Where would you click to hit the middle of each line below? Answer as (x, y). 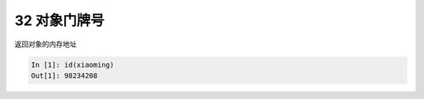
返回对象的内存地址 (46, 44)
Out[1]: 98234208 (64, 75)
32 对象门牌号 (60, 20)
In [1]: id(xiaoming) (73, 64)
